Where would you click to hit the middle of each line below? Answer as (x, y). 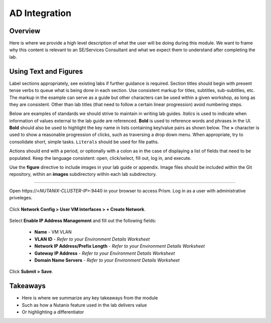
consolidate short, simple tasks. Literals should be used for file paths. (84, 142)
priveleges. (21, 198)
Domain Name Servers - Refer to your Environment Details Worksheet (107, 260)
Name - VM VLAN (53, 232)
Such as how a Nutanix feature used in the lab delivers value (84, 305)
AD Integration (40, 13)
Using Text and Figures (46, 71)
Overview (25, 31)
